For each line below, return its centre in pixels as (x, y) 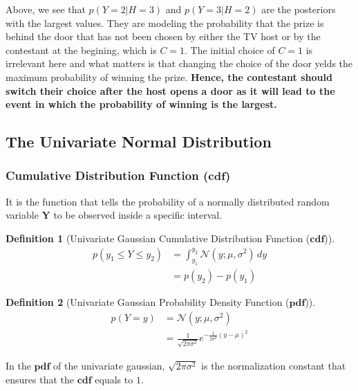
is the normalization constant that (274, 366)
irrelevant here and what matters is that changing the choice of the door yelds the (179, 63)
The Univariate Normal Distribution (139, 142)
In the (18, 366)
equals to (114, 379)
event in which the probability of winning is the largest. (141, 104)
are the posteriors (299, 9)
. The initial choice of (230, 49)
